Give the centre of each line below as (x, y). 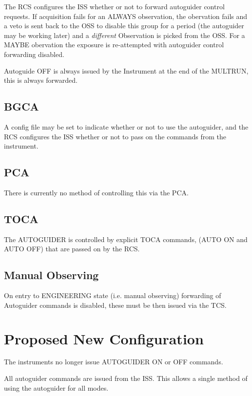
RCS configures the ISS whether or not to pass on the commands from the (115, 136)
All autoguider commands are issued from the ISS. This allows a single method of (126, 378)
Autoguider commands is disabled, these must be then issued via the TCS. (115, 305)
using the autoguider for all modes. (56, 387)
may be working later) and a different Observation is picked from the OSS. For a (125, 35)
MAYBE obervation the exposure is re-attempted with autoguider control (114, 45)
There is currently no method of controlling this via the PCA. (96, 192)
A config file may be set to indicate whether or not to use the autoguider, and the (126, 126)
